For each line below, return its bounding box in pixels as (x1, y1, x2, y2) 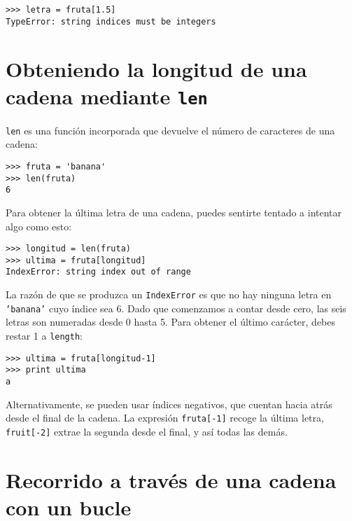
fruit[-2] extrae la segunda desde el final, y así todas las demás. (6, 424, 288, 438)
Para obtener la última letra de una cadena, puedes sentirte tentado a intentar (6, 204, 342, 219)
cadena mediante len (6, 81, 208, 110)
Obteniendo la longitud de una (6, 54, 307, 83)
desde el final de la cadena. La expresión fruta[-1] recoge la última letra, (6, 410, 324, 425)
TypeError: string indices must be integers (6, 16, 216, 27)
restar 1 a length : (6, 328, 83, 343)
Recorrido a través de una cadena (6, 465, 337, 494)
